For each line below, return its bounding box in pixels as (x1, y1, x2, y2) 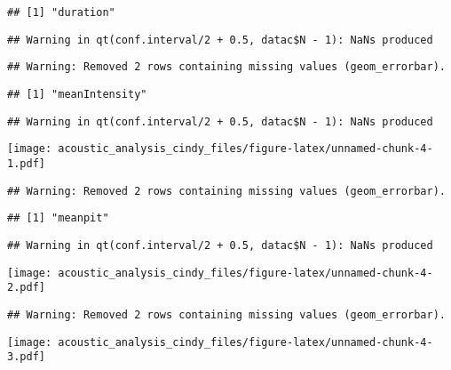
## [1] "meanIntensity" (7, 87, 147, 101)
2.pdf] (7, 281, 45, 294)
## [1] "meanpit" (7, 212, 109, 225)
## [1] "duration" (7, 6, 115, 19)
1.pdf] (7, 157, 45, 170)
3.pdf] (7, 350, 45, 364)
